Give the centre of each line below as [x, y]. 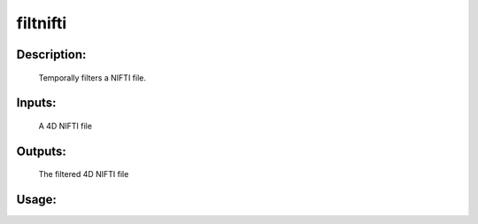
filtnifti [42, 23]
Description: [51, 54]
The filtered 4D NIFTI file [84, 174]
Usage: [37, 200]
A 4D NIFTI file [66, 126]
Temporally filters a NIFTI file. [92, 77]
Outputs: [41, 151]
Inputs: [36, 103]
